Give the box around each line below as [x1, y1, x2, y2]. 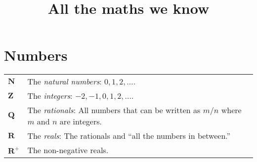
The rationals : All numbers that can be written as [27, 104, 201, 116]
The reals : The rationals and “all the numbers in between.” [27, 130, 231, 142]
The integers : [27, 90, 73, 102]
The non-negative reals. [27, 144, 109, 156]
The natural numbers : [27, 76, 102, 87]
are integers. [59, 116, 102, 127]
